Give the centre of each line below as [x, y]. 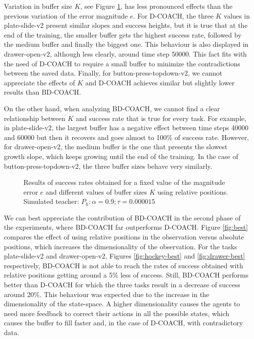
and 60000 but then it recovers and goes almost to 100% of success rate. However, [127, 137]
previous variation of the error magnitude [66, 15]
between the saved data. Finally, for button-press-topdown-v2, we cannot [113, 73]
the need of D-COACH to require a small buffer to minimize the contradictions [122, 63]
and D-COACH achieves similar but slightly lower [160, 82]
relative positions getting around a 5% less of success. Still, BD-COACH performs [126, 275]
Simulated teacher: [51, 201]
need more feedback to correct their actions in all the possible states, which [117, 313]
